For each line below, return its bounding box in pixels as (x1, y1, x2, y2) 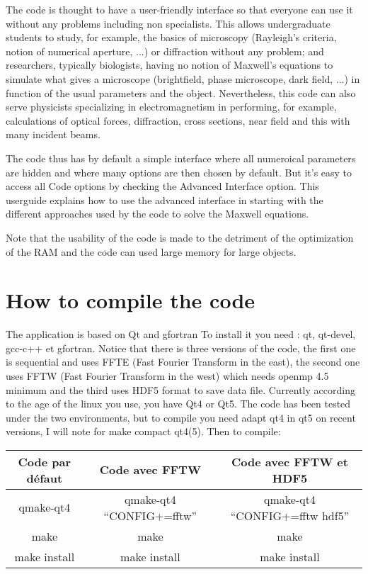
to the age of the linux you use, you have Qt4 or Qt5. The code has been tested (6, 396, 351, 411)
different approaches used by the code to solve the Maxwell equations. (6, 206, 309, 221)
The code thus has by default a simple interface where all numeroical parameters (6, 150, 356, 165)
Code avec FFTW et (231, 453, 348, 470)
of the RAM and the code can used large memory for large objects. (6, 244, 297, 259)
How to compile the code (6, 286, 255, 315)
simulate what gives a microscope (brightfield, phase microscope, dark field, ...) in (6, 71, 360, 86)
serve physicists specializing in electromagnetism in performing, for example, (6, 99, 337, 114)
